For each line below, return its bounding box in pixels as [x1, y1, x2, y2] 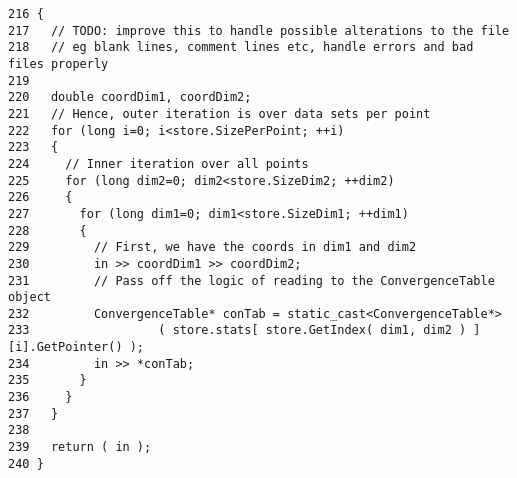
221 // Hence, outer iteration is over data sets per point [8, 106, 431, 121]
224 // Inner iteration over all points [8, 156, 309, 171]
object [8, 290, 51, 305]
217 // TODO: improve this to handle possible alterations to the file [8, 23, 510, 38]
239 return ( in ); [8, 440, 152, 455]
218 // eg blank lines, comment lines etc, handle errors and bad [8, 40, 474, 55]
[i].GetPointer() [8, 340, 123, 355]
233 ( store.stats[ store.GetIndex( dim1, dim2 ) [8, 323, 467, 338]
